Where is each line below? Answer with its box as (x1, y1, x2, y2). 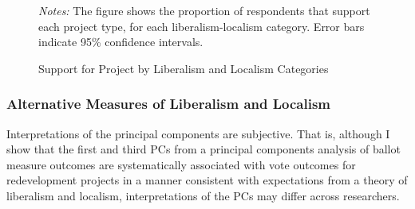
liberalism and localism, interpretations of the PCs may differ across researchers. (6, 187, 400, 203)
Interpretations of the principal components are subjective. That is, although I (6, 125, 390, 141)
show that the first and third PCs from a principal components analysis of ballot (6, 141, 401, 157)
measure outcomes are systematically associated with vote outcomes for (6, 156, 356, 172)
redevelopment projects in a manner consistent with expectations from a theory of (6, 172, 408, 188)
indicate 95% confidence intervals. (38, 33, 204, 50)
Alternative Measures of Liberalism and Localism (6, 94, 330, 114)
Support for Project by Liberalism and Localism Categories (38, 60, 329, 76)
